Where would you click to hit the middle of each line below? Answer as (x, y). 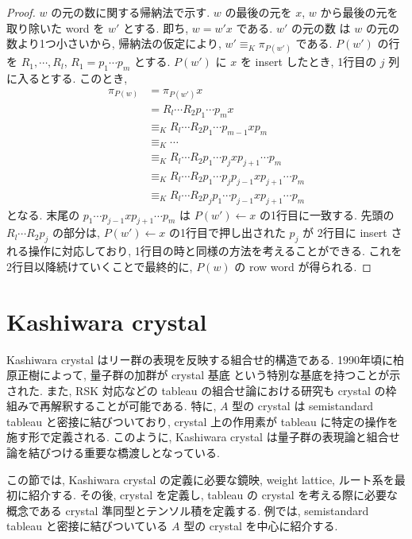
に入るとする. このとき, (67, 78)
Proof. (21, 12)
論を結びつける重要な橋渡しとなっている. (113, 453)
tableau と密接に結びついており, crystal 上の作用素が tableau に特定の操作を (202, 421)
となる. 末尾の (43, 214)
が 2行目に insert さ (352, 233)
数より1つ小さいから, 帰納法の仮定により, (114, 43)
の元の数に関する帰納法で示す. (131, 12)
